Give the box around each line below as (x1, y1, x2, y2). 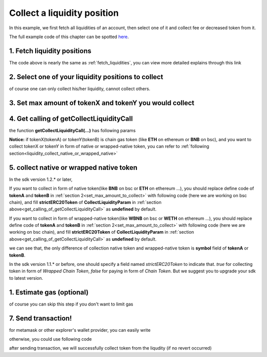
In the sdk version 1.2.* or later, (9, 176, 73, 182)
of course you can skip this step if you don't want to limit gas (9, 301, 133, 307)
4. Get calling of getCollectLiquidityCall (9, 114, 133, 123)
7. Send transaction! (9, 314, 72, 322)
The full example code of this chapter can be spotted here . (9, 34, 129, 40)
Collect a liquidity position (9, 7, 119, 18)
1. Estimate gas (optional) (9, 288, 89, 297)
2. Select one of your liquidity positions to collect (9, 72, 163, 81)
